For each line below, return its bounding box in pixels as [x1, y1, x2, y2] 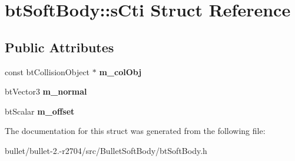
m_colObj [99, 65, 142, 78]
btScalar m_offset [5, 105, 75, 117]
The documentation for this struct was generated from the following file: [5, 125, 266, 137]
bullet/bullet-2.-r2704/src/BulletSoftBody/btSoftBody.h [5, 144, 207, 156]
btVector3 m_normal [5, 85, 87, 98]
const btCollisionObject [5, 65, 90, 78]
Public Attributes [5, 38, 114, 56]
